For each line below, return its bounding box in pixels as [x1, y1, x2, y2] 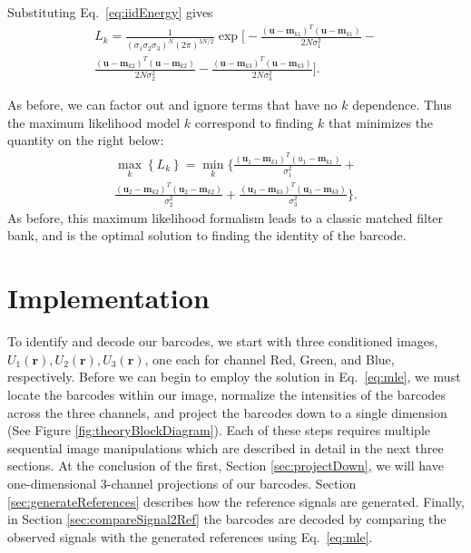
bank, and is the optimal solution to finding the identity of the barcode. [7, 226, 407, 245]
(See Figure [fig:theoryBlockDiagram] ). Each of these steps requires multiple [7, 421, 431, 440]
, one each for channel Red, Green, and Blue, [144, 349, 395, 368]
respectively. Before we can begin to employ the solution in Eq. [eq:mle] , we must [7, 367, 461, 386]
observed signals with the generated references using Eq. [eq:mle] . [7, 527, 373, 546]
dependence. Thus [352, 95, 452, 114]
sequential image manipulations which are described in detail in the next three [7, 438, 444, 457]
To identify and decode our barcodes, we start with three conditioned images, [7, 332, 438, 351]
